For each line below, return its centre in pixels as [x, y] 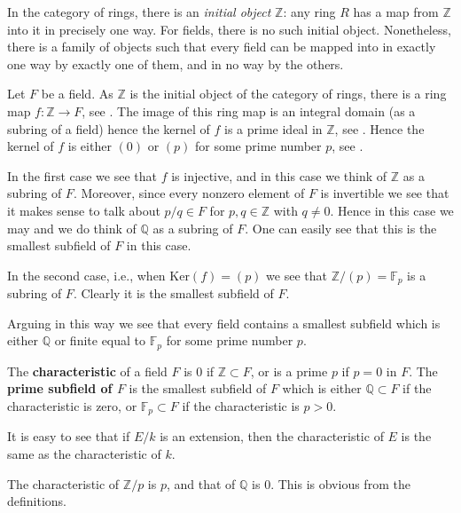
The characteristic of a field [87, 371]
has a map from [396, 12]
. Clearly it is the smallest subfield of [173, 293]
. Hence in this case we [392, 210]
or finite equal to [100, 340]
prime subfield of [60, 388]
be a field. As [77, 94]
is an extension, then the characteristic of [272, 436]
